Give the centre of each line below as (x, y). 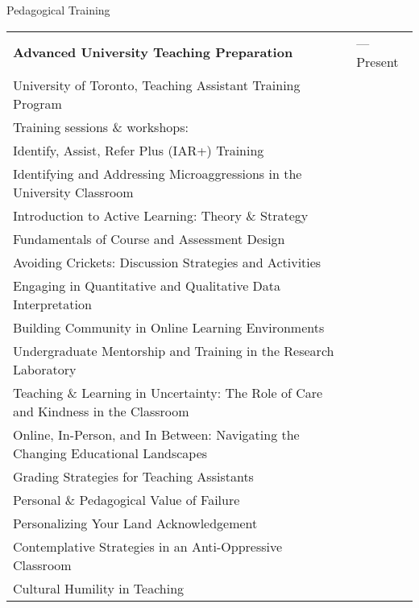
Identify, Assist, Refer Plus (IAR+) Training (139, 150)
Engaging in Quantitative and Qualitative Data (147, 285)
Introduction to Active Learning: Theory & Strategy (161, 215)
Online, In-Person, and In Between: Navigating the (156, 434)
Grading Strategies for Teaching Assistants (133, 476)
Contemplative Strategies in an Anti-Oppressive (148, 546)
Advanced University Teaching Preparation (153, 52)
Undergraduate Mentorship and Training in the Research (174, 350)
